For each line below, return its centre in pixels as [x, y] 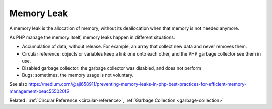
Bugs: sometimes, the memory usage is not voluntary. [78, 75]
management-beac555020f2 [40, 91]
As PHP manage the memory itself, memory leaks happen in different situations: [92, 37]
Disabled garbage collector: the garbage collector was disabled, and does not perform [112, 68]
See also [18, 84]
